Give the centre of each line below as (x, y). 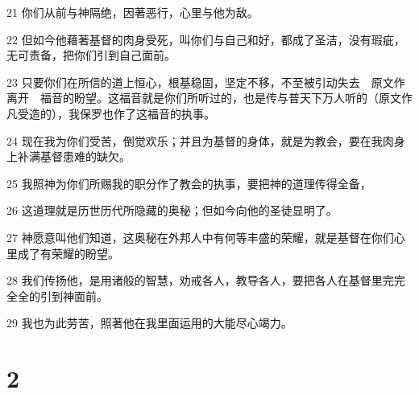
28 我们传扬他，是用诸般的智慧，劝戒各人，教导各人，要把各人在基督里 (195, 280)
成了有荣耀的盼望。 (68, 253)
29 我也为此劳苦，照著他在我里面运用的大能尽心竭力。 (149, 323)
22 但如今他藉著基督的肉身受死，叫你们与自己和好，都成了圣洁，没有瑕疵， (206, 39)
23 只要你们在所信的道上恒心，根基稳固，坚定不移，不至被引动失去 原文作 (206, 82)
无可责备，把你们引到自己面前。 (91, 55)
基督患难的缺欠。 (85, 156)
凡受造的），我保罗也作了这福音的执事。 (111, 113)
